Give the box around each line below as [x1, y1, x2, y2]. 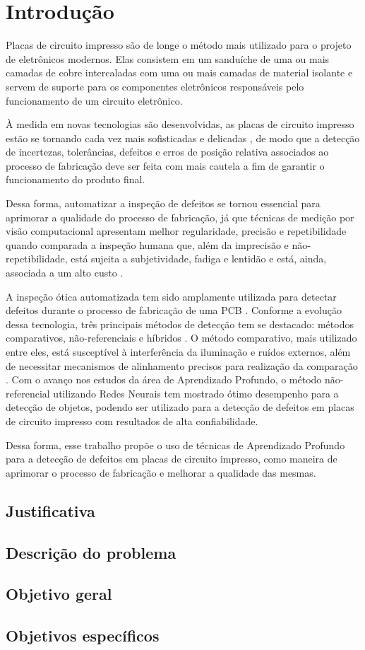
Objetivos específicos [6, 625, 160, 646]
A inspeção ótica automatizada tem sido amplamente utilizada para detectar [6, 289, 337, 303]
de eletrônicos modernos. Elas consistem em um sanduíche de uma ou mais [6, 51, 330, 66]
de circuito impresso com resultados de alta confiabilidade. [6, 413, 258, 428]
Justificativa [6, 499, 95, 521]
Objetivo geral [6, 583, 112, 605]
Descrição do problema [6, 541, 176, 563]
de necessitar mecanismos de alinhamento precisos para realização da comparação [6, 358, 358, 373]
